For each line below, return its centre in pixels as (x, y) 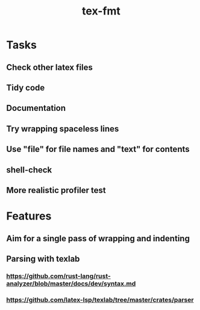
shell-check (29, 170)
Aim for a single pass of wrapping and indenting (98, 239)
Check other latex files (50, 67)
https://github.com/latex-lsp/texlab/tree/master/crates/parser (100, 300)
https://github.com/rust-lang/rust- (59, 276)
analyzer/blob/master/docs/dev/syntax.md (71, 283)
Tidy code (26, 88)
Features (29, 216)
